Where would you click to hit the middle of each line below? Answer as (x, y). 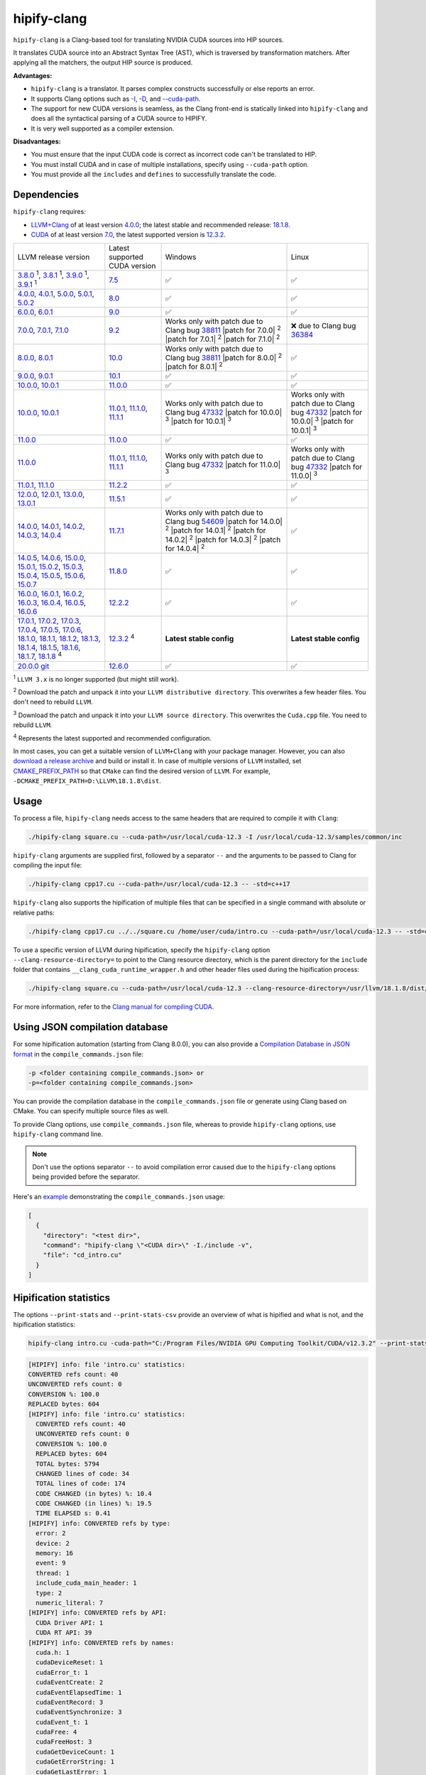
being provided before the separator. (86, 1177)
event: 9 (51, 1563)
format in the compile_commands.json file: (78, 1054)
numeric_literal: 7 (70, 1602)
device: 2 (53, 1543)
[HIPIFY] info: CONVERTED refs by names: (101, 1643)
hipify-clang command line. (58, 1134)
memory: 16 (55, 1553)
